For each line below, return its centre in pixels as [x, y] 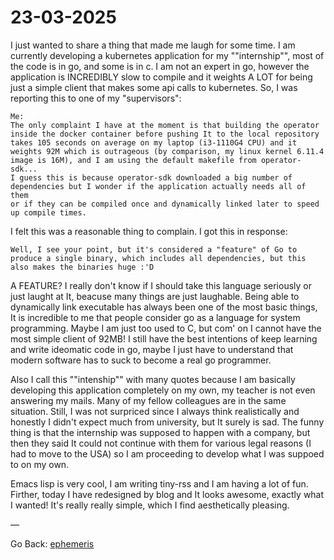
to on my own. [40, 464]
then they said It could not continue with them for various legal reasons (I [161, 443]
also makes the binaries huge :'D [82, 267]
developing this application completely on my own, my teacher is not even [163, 390]
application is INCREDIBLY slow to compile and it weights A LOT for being [161, 77]
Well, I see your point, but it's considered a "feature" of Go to [154, 249]
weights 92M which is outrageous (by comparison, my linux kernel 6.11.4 [167, 151]
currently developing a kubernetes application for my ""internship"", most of [167, 55]
